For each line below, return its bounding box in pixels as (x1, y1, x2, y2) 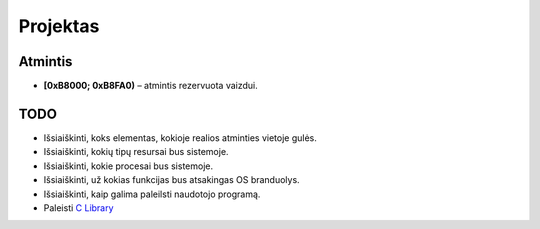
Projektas (18, 15, 100, 37)
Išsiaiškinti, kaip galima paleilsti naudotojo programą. (43, 188, 261, 200)
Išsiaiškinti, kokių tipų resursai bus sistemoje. (43, 146, 229, 158)
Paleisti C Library (43, 201, 114, 214)
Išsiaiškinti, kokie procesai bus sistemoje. (43, 160, 214, 172)
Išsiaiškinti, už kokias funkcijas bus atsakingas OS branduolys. (43, 174, 300, 186)
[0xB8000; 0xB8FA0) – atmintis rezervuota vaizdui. (43, 80, 259, 92)
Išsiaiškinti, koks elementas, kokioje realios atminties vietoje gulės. (43, 131, 317, 144)
